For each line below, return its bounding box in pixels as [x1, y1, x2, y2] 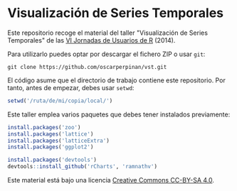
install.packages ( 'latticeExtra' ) [7, 137, 110, 144]
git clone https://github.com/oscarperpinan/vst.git [7, 63, 167, 70]
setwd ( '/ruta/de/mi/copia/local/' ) [7, 97, 113, 104]
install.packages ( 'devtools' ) [7, 156, 98, 164]
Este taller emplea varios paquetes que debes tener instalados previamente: [7, 110, 231, 119]
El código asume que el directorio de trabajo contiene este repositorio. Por [7, 76, 226, 84]
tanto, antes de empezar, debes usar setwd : [7, 83, 135, 92]
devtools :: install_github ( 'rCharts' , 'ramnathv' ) [7, 163, 158, 170]
